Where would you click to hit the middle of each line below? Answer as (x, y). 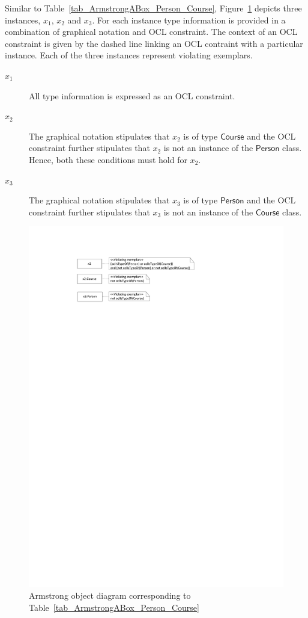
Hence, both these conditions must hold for (108, 159)
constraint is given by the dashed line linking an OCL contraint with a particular (154, 43)
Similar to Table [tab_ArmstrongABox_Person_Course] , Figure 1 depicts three (153, 8)
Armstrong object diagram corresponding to (110, 595)
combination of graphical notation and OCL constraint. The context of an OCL (151, 32)
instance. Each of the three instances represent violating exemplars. (129, 55)
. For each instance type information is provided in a (189, 20)
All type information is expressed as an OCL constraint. (132, 95)
